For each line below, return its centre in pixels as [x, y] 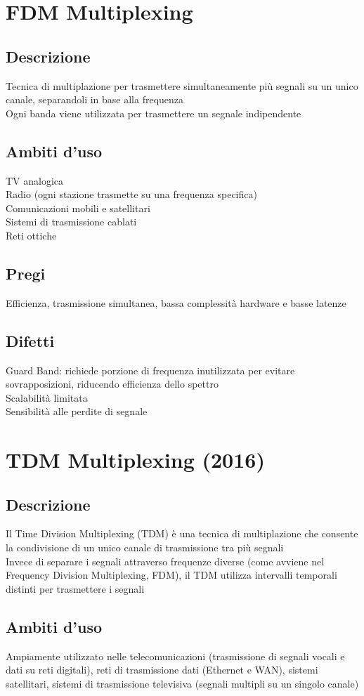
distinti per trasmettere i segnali [75, 588]
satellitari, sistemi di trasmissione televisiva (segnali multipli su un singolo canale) [182, 683]
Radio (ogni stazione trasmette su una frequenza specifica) [131, 194]
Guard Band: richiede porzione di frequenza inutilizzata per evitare [150, 370]
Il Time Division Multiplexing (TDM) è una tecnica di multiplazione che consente [182, 533]
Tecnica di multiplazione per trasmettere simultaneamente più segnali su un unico [182, 85]
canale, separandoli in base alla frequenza [95, 99]
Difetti [30, 340]
